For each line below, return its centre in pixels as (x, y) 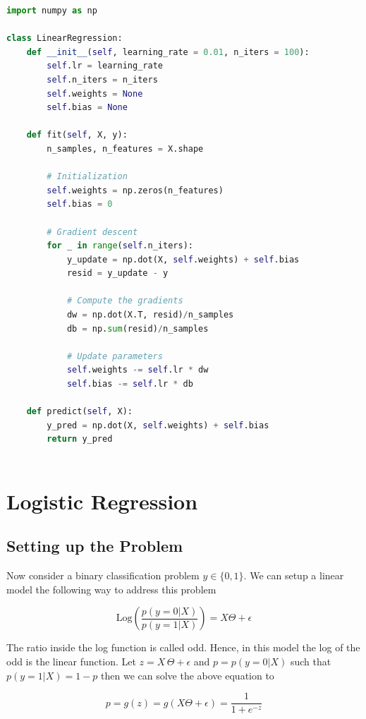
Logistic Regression (102, 501)
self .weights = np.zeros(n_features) (135, 190)
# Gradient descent (92, 232)
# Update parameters (115, 356)
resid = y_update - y (117, 273)
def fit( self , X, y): (77, 135)
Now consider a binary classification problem (103, 575)
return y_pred (80, 439)
